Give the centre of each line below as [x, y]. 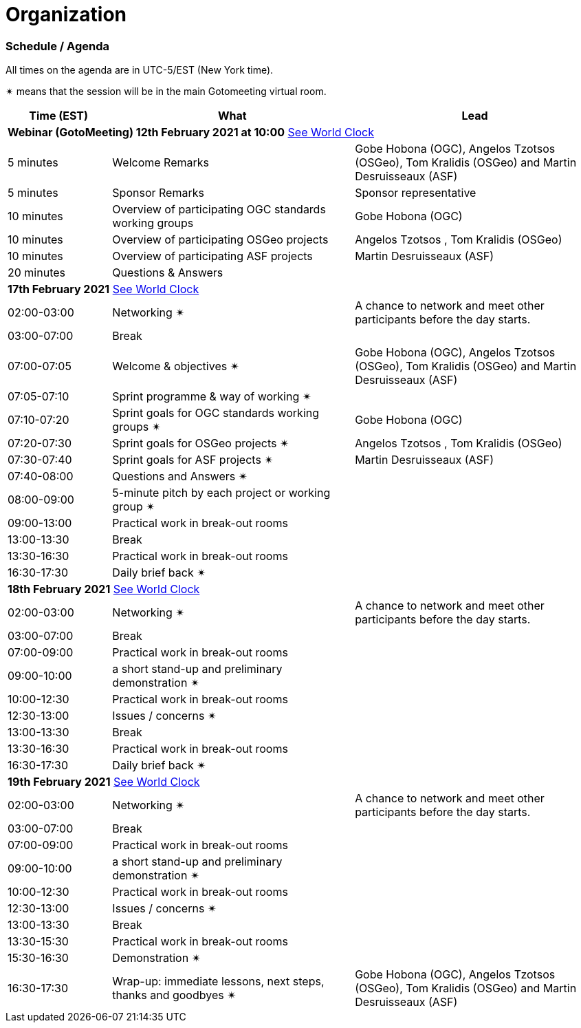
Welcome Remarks [161, 163]
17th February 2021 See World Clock [103, 289]
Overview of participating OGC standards [219, 210]
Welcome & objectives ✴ [176, 366]
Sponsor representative [416, 193]
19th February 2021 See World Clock [104, 782]
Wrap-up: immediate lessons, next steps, [218, 982]
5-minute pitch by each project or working [221, 493]
